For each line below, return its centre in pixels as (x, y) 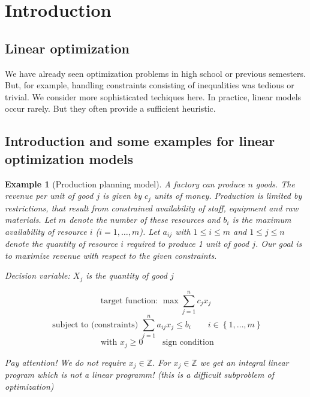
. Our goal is (279, 244)
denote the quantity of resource (61, 244)
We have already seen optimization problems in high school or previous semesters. (155, 73)
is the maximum (262, 220)
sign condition (188, 343)
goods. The (275, 183)
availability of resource (46, 231)
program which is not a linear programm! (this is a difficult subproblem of (139, 374)
